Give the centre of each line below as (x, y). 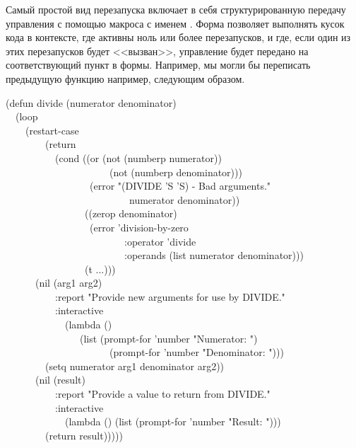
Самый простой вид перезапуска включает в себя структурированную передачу (176, 9)
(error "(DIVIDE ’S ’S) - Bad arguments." (180, 186)
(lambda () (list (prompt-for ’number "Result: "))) (173, 421)
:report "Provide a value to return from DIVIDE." (162, 394)
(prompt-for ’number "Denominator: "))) (196, 352)
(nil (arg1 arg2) (69, 283)
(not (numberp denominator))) (176, 172)
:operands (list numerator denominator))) (214, 255)
